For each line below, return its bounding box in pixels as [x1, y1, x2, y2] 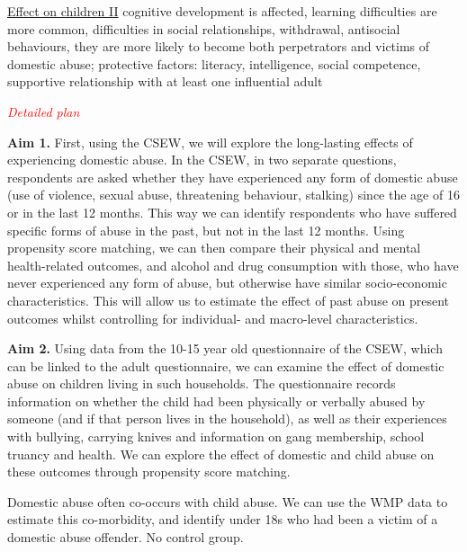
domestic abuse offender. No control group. [7, 528, 244, 547]
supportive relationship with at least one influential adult [7, 72, 323, 91]
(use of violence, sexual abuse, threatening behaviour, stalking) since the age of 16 [7, 185, 460, 204]
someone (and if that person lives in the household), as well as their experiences [7, 409, 447, 428]
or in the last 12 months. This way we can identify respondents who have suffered [7, 202, 457, 221]
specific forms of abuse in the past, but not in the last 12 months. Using [7, 220, 405, 239]
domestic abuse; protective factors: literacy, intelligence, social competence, [7, 54, 421, 73]
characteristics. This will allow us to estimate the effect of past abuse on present [7, 290, 450, 309]
